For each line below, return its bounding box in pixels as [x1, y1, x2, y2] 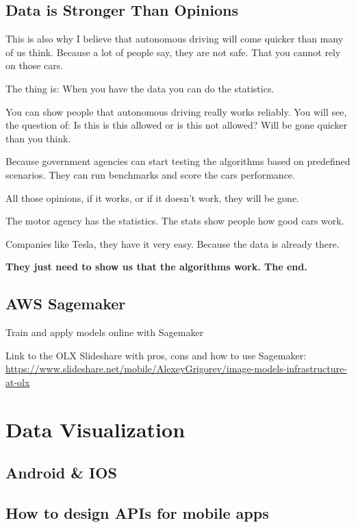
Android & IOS [5, 462, 117, 483]
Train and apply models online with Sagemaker [5, 325, 204, 339]
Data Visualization [5, 415, 186, 443]
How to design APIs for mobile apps [5, 502, 269, 524]
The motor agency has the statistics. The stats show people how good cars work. [5, 214, 344, 228]
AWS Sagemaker [5, 293, 126, 314]
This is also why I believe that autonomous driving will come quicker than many [5, 31, 344, 46]
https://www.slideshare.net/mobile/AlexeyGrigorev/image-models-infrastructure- [5, 361, 347, 376]
